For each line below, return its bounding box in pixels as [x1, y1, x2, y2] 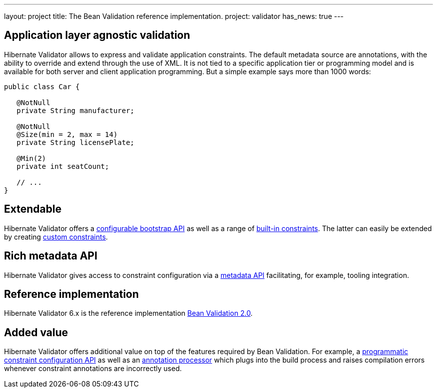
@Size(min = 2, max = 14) [16, 130, 118, 138]
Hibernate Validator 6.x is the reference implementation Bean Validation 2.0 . [4, 309, 253, 318]
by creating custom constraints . [4, 232, 108, 241]
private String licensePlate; [16, 138, 135, 146]
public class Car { [4, 82, 80, 91]
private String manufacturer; [16, 106, 135, 115]
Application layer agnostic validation [4, 29, 191, 42]
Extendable [4, 203, 62, 216]
